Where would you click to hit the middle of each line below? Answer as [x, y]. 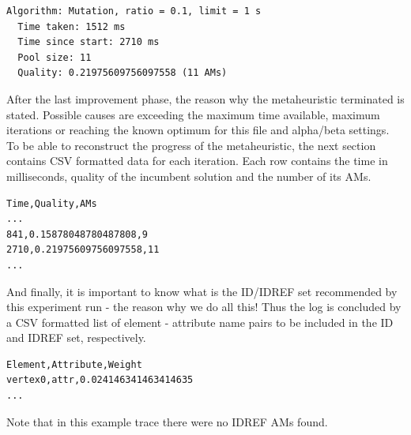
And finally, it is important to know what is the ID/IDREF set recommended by [202, 291]
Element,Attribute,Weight [74, 364]
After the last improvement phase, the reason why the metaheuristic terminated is [205, 98]
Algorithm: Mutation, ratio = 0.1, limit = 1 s [134, 11]
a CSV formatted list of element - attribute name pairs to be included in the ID [200, 322]
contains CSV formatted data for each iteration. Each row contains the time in [197, 161]
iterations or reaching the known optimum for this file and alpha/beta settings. [198, 130]
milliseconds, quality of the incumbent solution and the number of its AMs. [189, 176]
